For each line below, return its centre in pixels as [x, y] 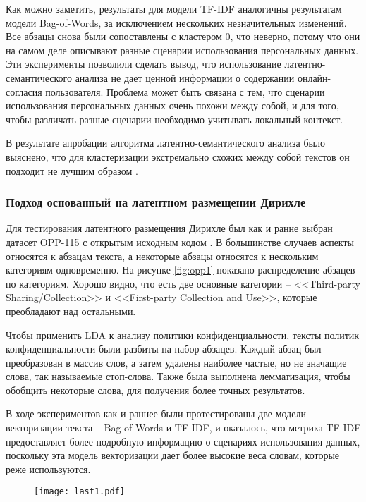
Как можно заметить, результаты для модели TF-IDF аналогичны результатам [174, 8]
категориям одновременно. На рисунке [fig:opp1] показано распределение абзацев [181, 270]
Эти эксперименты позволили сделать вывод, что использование [144, 64]
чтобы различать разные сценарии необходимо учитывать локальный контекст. [175, 119]
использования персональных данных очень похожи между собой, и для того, [172, 105]
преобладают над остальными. [71, 311]
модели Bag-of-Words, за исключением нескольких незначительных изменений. [176, 22]
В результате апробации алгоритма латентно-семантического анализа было [165, 143]
